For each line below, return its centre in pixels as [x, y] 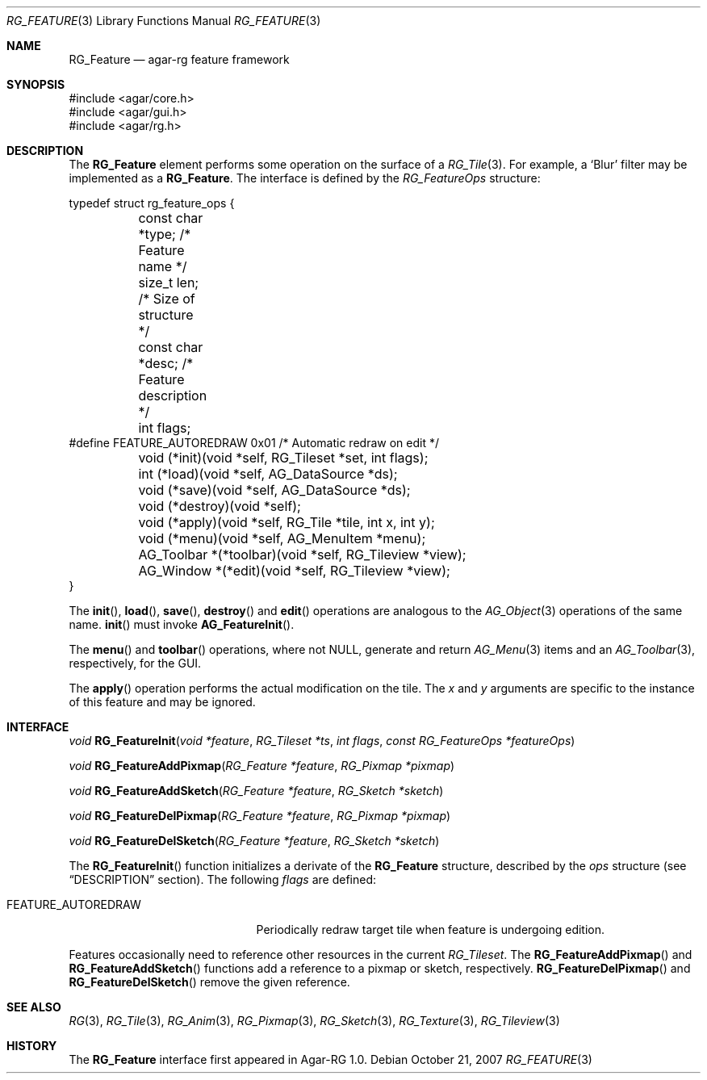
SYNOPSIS [36, 84]
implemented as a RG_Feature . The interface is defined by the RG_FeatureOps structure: [305, 178]
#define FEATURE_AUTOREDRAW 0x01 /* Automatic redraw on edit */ [254, 443]
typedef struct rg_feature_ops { [152, 203]
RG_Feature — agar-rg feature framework [179, 59]
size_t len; [169, 283]
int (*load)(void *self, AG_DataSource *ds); [268, 474]
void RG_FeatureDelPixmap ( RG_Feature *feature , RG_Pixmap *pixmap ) [260, 816]
